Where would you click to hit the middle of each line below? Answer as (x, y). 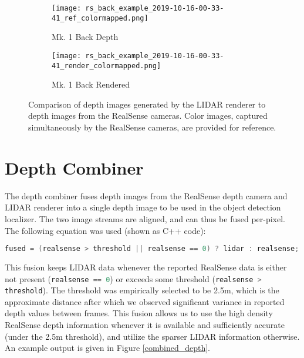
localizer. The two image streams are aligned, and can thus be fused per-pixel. (145, 218)
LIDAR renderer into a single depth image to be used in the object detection (143, 207)
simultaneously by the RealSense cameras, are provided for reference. (152, 127)
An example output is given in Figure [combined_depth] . (107, 348)
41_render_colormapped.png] (107, 66)
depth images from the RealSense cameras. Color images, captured (148, 116)
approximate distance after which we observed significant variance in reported (145, 301)
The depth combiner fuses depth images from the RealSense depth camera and (146, 195)
